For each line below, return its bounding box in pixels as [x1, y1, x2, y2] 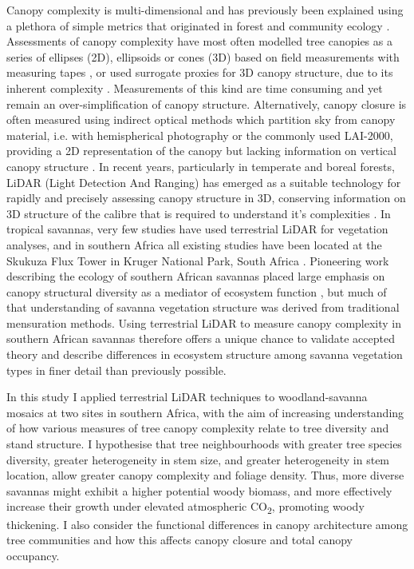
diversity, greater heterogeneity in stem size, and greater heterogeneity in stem [6, 451, 390, 468]
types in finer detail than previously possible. [6, 361, 227, 378]
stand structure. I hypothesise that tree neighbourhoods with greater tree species [6, 436, 402, 452]
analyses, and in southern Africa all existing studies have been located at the [6, 236, 382, 253]
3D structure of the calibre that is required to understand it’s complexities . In [6, 205, 391, 221]
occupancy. [6, 547, 60, 563]
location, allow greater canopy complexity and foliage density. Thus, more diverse [6, 467, 404, 483]
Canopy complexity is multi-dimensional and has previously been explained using [6, 2, 404, 18]
